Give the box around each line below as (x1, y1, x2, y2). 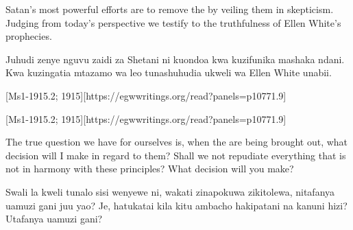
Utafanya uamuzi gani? (5, 211, 103, 226)
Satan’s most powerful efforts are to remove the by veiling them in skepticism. (5, 2, 334, 16)
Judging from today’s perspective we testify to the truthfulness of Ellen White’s (5, 15, 341, 30)
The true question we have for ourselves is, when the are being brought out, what (5, 135, 348, 149)
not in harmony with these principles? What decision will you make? (5, 161, 294, 176)
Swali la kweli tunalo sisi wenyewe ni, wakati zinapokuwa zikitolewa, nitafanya (5, 184, 335, 198)
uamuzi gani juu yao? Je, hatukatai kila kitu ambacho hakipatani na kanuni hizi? (5, 198, 348, 212)
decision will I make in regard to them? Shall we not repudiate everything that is (5, 148, 346, 162)
